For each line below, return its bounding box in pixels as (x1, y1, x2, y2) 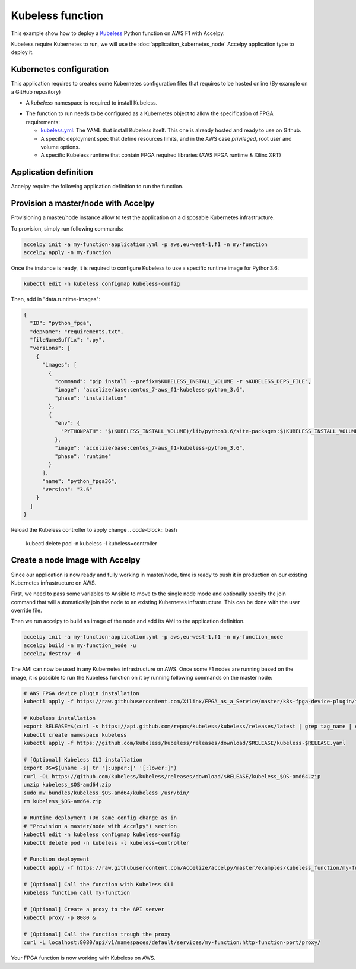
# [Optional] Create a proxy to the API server (23, 906, 164, 913)
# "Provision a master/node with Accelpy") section (23, 823, 177, 829)
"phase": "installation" (54, 394, 127, 401)
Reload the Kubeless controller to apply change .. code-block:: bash (11, 526, 177, 534)
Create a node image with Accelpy (11, 555, 141, 566)
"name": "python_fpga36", (42, 478, 118, 484)
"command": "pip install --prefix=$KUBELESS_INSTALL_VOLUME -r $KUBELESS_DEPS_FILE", (54, 378, 311, 384)
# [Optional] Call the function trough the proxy (23, 930, 171, 938)
